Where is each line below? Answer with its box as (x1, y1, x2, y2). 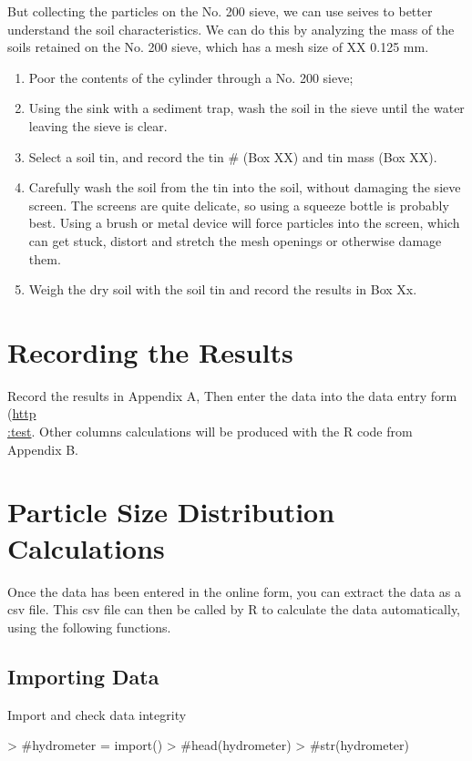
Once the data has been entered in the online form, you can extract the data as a (7, 581, 462, 601)
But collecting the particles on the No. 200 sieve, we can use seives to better (7, 2, 433, 20)
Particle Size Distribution (7, 493, 335, 530)
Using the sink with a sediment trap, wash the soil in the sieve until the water (28, 98, 465, 118)
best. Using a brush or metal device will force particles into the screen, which (28, 213, 460, 232)
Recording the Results (7, 333, 293, 370)
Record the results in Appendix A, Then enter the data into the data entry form (7, 386, 457, 405)
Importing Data (7, 662, 159, 690)
